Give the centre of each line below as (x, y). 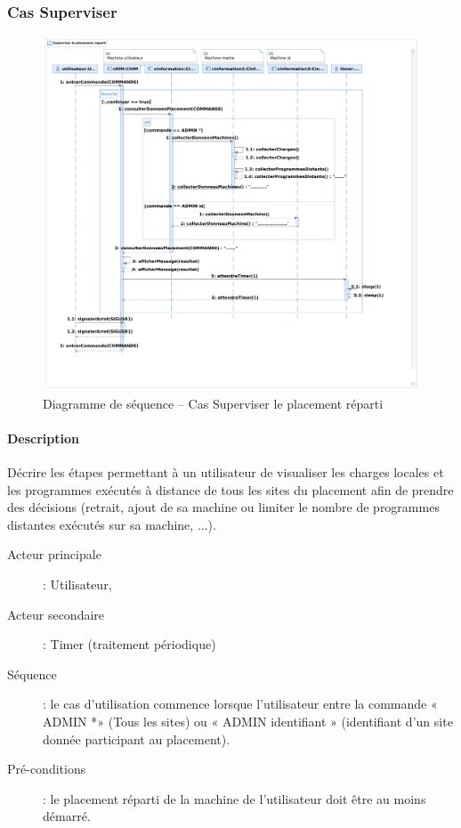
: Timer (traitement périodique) (129, 644)
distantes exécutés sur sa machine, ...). (112, 524)
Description (44, 438)
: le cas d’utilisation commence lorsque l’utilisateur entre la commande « (240, 704)
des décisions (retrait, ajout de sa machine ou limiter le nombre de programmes (223, 507)
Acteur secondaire (56, 614)
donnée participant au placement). (137, 739)
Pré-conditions (47, 769)
